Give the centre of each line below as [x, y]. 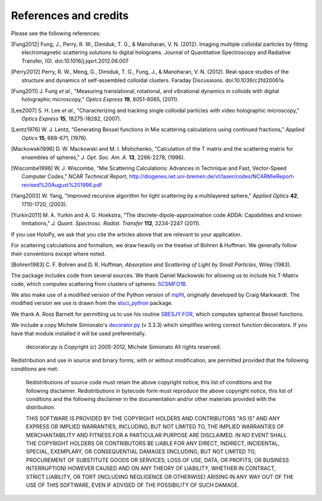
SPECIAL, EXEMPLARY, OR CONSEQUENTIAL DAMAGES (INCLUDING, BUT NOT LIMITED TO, [141, 452]
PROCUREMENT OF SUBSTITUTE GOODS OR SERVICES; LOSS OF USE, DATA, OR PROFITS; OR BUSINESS [157, 460]
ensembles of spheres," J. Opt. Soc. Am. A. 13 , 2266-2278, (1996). [103, 157]
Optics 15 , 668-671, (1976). [55, 138]
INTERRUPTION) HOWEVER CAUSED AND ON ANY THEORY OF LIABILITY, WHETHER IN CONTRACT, [151, 468]
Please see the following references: [56, 33]
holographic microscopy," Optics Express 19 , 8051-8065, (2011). [100, 99]
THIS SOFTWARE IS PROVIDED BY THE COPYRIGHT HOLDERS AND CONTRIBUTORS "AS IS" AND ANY [153, 418]
